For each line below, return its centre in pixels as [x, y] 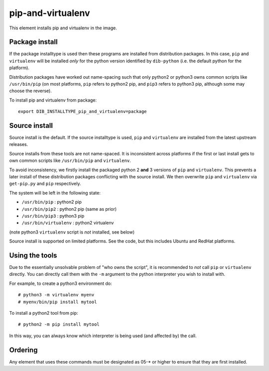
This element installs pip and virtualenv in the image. [63, 28]
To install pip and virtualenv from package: [53, 100]
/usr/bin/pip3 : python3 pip [53, 216]
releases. [19, 144]
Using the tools [33, 255]
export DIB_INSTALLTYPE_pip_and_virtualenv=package [82, 112]
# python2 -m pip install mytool [59, 324]
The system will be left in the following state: [55, 193]
